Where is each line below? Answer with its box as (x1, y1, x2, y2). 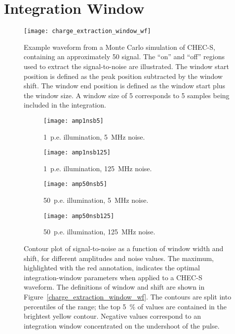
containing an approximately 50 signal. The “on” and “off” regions (24, 51, 225, 62)
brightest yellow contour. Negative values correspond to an (24, 311, 201, 321)
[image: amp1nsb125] (43, 149, 111, 156)
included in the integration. (24, 100, 106, 110)
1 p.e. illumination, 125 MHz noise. (43, 163, 152, 173)
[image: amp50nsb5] (43, 181, 107, 188)
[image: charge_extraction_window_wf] (24, 28, 151, 35)
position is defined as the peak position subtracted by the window (24, 71, 223, 81)
